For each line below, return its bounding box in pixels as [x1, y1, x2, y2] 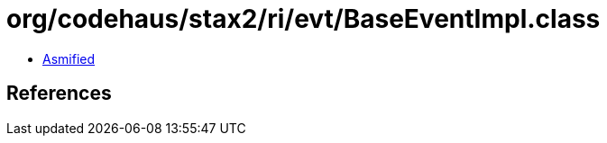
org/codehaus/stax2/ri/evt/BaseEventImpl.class [6, 4, 601, 34]
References [6, 82, 112, 105]
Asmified [42, 50, 96, 67]
